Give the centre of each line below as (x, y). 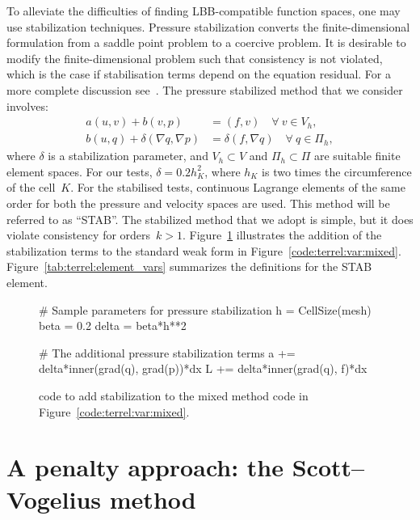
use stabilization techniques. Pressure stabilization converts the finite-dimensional (208, 26)
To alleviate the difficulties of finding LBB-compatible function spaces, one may (204, 11)
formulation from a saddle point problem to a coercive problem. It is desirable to (206, 42)
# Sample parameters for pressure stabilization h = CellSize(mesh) (205, 309)
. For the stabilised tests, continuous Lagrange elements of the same (238, 187)
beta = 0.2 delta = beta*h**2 (113, 326)
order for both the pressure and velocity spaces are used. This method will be (198, 203)
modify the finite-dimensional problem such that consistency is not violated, (195, 58)
